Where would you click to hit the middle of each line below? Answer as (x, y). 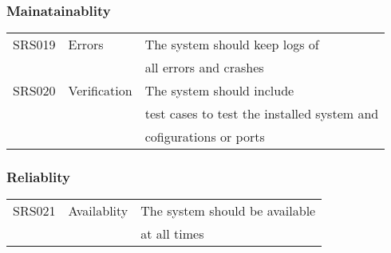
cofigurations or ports (205, 137)
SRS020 (34, 91)
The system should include (219, 91)
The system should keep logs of (232, 45)
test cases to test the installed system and (262, 114)
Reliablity (38, 177)
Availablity (98, 211)
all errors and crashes (204, 68)
